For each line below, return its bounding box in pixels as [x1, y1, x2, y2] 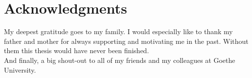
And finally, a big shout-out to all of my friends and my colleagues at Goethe [4, 55, 235, 65]
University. [4, 64, 36, 75]
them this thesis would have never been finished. [4, 45, 149, 56]
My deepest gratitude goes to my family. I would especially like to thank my [4, 26, 233, 37]
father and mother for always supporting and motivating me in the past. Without [4, 36, 249, 46]
